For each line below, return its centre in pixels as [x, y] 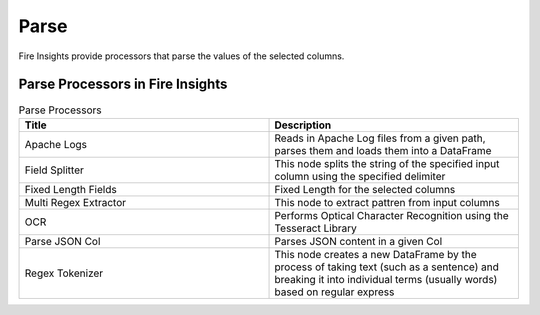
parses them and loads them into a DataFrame [383, 150]
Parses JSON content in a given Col [358, 241]
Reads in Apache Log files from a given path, [380, 138]
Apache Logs [56, 144]
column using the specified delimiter [360, 176]
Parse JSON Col [62, 241]
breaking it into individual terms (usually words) [386, 279]
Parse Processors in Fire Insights [123, 84]
